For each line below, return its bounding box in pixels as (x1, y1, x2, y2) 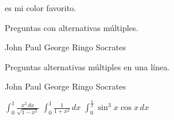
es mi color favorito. (5, 2, 76, 13)
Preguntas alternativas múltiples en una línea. (5, 60, 170, 73)
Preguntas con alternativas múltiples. (5, 21, 139, 33)
